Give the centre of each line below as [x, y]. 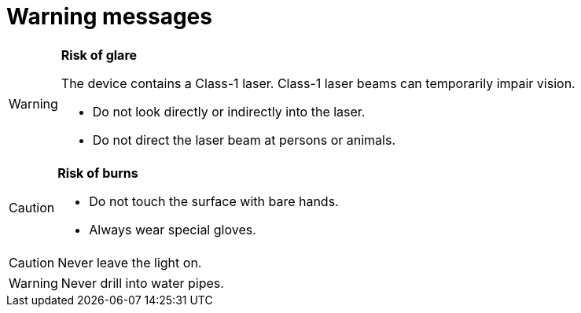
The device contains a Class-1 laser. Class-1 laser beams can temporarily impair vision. [318, 83]
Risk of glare [99, 55]
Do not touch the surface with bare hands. [214, 201]
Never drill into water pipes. [142, 283]
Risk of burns [98, 173]
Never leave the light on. [130, 262]
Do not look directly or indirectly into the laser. [229, 111]
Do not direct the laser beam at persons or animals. [244, 140]
